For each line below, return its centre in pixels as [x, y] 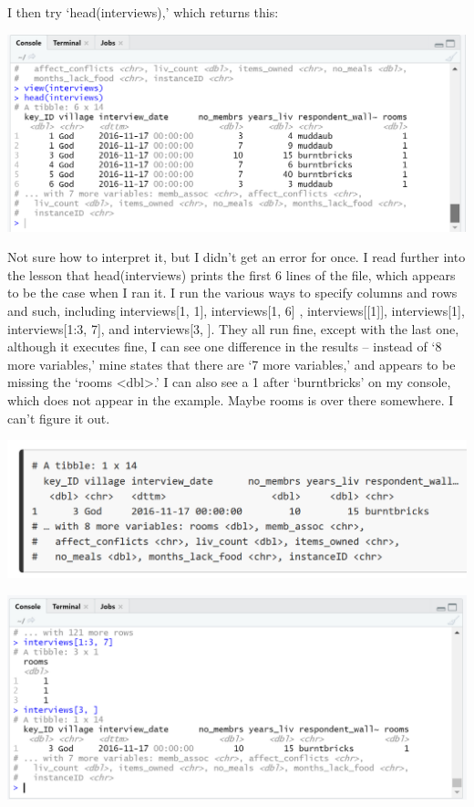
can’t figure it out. [59, 418]
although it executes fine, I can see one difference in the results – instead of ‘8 [225, 346]
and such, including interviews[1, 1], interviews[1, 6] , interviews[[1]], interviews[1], [236, 311]
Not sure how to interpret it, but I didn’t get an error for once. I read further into [237, 257]
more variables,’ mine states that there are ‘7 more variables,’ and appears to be [232, 364]
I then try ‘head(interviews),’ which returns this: [143, 12]
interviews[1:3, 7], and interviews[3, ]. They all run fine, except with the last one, [233, 328]
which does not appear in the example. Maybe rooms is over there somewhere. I [231, 400]
